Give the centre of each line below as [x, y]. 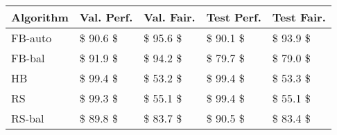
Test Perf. [234, 17]
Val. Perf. [106, 17]
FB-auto [32, 38]
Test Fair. [299, 17]
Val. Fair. [170, 17]
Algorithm [40, 17]
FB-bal [28, 58]
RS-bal [28, 118]
